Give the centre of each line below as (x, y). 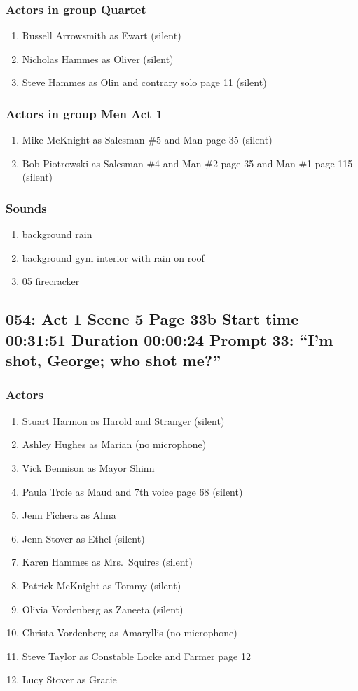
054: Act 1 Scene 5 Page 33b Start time (152, 319)
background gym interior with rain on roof (113, 257)
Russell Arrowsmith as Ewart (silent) (102, 35)
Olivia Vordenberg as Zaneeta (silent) (103, 609)
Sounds (26, 208)
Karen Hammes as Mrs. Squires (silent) (107, 562)
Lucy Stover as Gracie (69, 679)
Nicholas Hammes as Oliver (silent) (98, 58)
